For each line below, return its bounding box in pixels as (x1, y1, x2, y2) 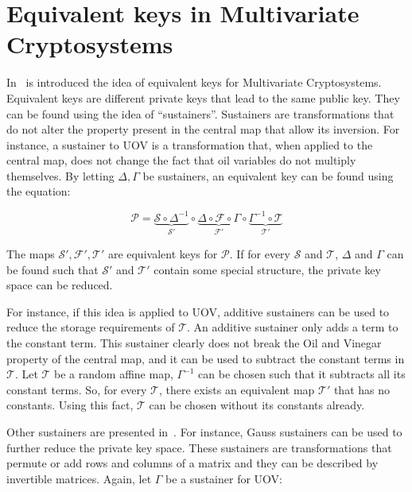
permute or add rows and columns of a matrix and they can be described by (6, 455, 379, 471)
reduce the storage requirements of (6, 319, 175, 335)
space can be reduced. (6, 277, 113, 293)
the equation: (6, 183, 71, 200)
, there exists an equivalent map (158, 381, 315, 397)
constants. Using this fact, (6, 397, 134, 413)
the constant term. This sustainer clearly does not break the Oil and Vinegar (6, 334, 382, 351)
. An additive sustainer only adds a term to (187, 319, 398, 335)
